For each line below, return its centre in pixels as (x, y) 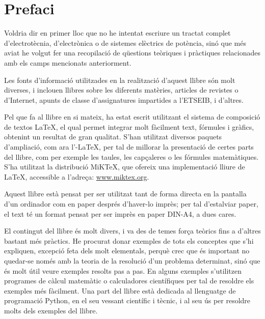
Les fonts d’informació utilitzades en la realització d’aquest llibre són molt (120, 80)
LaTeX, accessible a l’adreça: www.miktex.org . (77, 176)
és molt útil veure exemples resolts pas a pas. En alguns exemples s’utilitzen (123, 270)
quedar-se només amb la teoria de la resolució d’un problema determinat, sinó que (132, 260)
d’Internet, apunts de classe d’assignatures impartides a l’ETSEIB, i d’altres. (124, 99)
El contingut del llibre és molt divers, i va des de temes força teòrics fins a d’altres (132, 231)
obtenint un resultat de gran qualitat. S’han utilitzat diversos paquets (113, 137)
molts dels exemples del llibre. (51, 310)
